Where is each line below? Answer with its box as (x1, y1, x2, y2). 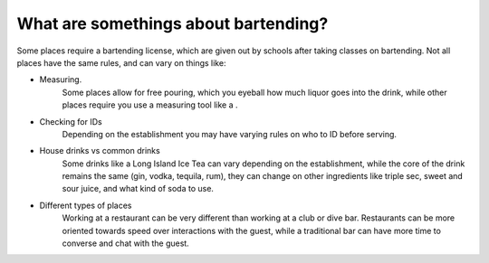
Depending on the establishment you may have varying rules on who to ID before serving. (62, 128, 398, 139)
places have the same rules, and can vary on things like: (16, 57, 226, 68)
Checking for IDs (39, 116, 103, 127)
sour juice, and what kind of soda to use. (62, 183, 215, 194)
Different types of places (39, 200, 132, 211)
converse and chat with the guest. (62, 238, 189, 249)
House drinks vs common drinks (39, 146, 160, 156)
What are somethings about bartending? (16, 14, 329, 33)
